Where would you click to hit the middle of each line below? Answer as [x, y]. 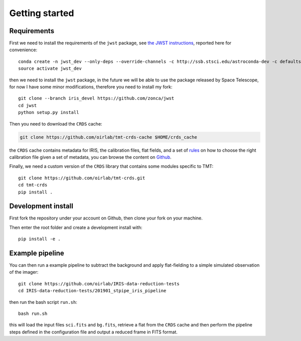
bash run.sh [33, 314]
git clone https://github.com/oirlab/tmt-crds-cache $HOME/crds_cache [109, 137]
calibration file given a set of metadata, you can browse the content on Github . [90, 157]
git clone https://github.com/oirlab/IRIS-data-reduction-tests [99, 283]
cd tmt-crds [33, 185]
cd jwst [28, 105]
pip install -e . [39, 239]
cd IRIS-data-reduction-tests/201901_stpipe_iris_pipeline [92, 291]
